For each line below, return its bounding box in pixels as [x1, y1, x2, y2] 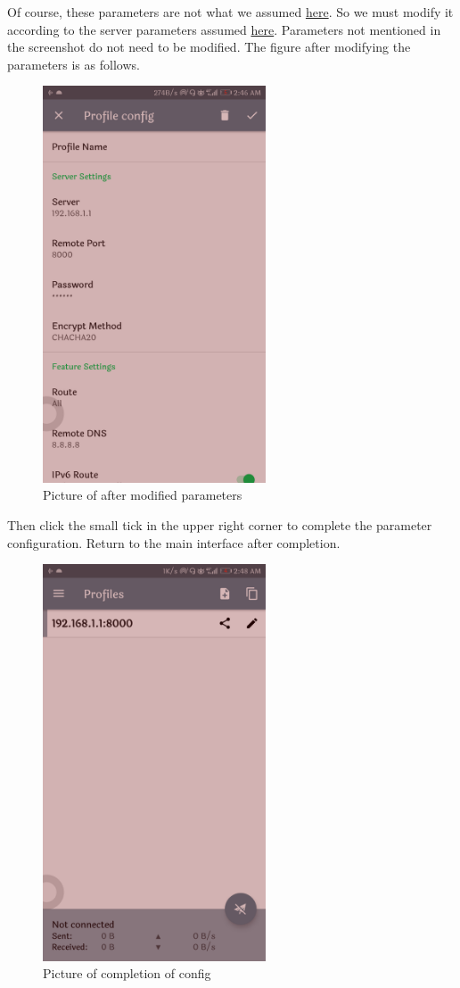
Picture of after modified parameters [43, 486, 242, 504]
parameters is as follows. [7, 54, 140, 73]
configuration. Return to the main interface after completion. [7, 533, 341, 552]
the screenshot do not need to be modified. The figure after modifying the [7, 37, 411, 56]
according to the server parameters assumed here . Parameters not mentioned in [7, 20, 441, 38]
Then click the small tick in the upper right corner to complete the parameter [7, 516, 432, 534]
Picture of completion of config [43, 964, 211, 983]
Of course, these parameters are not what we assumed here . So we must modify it [7, 3, 454, 21]
